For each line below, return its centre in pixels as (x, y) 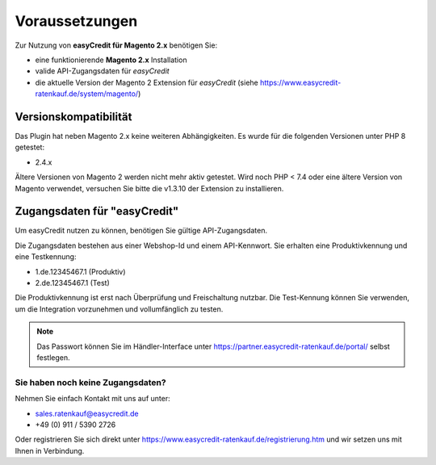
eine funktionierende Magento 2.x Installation (111, 60)
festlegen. (53, 358)
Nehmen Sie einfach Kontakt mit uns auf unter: (92, 399)
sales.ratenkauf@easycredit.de (87, 413)
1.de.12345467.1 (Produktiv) (80, 271)
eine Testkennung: (46, 257)
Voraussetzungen (76, 21)
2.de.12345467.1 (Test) (72, 283)
